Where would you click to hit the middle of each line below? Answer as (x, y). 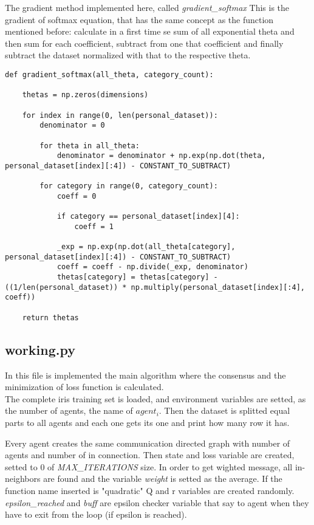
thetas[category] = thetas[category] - (137, 277)
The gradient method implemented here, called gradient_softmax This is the (147, 7)
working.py (40, 349)
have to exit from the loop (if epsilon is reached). (96, 514)
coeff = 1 (94, 226)
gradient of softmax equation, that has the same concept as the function (139, 19)
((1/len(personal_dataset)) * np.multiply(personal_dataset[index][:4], (155, 287)
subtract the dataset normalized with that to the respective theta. (128, 55)
